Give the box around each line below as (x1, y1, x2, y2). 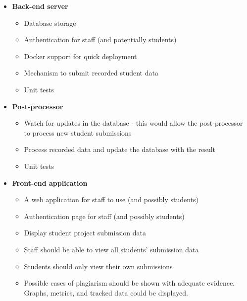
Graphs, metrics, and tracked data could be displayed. (24, 287, 189, 298)
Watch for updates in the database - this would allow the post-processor (24, 118, 243, 128)
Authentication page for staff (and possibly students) (24, 211, 185, 221)
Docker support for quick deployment (24, 51, 137, 61)
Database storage (24, 17, 76, 28)
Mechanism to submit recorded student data (24, 68, 158, 78)
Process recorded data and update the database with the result (24, 144, 216, 154)
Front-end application (12, 177, 88, 188)
